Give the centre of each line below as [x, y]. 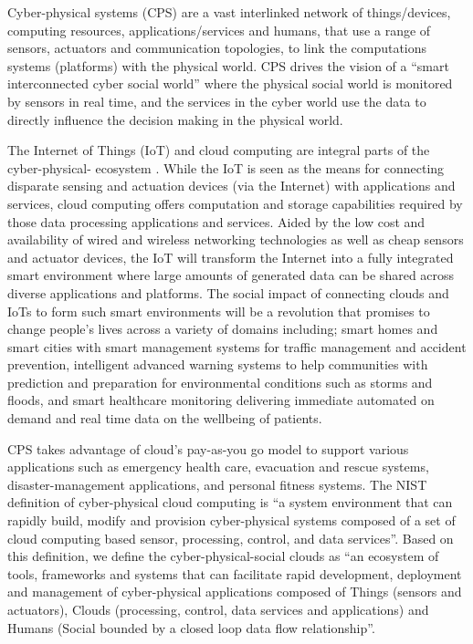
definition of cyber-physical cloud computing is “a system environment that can [230, 502]
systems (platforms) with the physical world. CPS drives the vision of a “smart [228, 65]
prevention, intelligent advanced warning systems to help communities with [218, 364]
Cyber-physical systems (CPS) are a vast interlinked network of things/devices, [229, 12]
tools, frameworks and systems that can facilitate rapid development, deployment [235, 573]
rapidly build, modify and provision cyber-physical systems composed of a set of [231, 520]
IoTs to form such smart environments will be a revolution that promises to [219, 311]
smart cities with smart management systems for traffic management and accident [237, 346]
